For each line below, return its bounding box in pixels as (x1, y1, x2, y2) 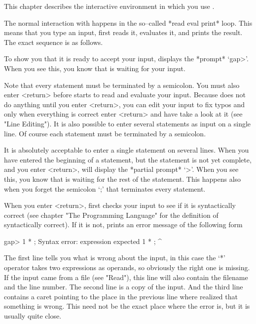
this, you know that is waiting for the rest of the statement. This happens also (4, 173, 241, 184)
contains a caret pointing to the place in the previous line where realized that (4, 291, 238, 301)
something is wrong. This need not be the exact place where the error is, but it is (4, 301, 250, 311)
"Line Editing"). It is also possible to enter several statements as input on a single (4, 118, 251, 128)
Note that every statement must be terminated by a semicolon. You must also (4, 80, 240, 90)
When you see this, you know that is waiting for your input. (4, 63, 185, 73)
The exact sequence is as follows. (4, 37, 103, 47)
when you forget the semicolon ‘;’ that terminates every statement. (4, 183, 206, 194)
